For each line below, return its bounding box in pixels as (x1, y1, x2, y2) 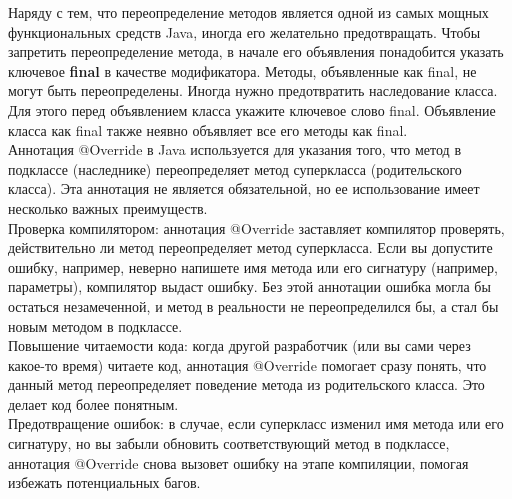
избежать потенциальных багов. (8, 472, 201, 493)
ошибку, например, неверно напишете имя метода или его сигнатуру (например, (8, 256, 498, 277)
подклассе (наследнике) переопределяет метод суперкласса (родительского (8, 158, 462, 179)
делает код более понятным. (8, 393, 179, 414)
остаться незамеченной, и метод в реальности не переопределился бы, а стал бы (8, 295, 499, 316)
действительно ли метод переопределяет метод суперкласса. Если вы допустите (8, 237, 493, 258)
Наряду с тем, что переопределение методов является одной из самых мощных (8, 2, 489, 22)
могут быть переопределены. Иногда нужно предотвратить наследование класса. (8, 80, 498, 101)
